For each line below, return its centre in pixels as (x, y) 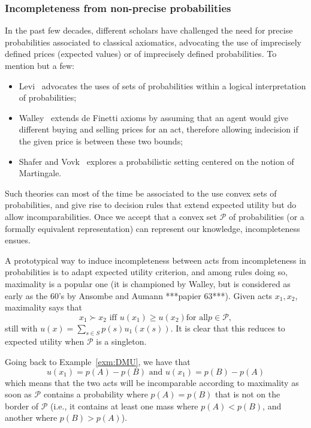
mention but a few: (40, 65)
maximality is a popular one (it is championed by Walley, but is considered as (148, 283)
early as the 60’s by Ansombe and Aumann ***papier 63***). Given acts (139, 295)
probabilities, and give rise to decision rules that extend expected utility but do (151, 205)
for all (197, 317)
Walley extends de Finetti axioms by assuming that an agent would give (154, 117)
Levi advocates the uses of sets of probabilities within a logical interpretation (162, 85)
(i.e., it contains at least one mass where (124, 406)
